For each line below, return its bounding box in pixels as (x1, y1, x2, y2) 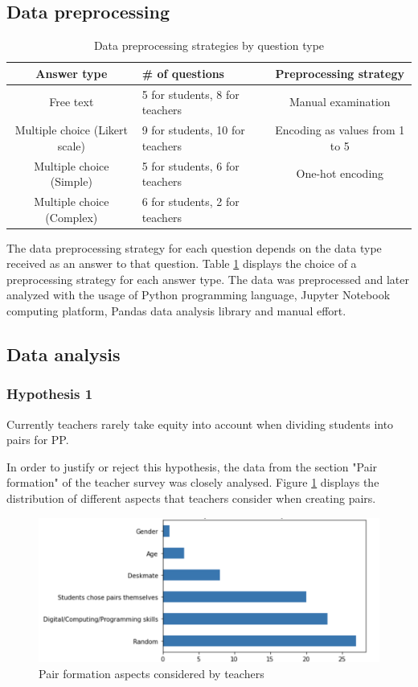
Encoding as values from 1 (275, 121, 405, 138)
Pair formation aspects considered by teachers (39, 665, 264, 682)
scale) (57, 137, 85, 154)
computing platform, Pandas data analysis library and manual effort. (6, 302, 346, 319)
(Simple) (50, 173, 92, 190)
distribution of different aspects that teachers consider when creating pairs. (6, 489, 376, 506)
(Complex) (45, 208, 98, 225)
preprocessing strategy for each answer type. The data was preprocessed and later (6, 270, 409, 287)
